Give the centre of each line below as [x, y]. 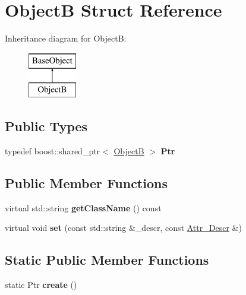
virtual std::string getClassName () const [83, 207]
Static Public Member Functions [107, 260]
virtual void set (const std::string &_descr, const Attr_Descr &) [123, 228]
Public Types [46, 126]
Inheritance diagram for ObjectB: [66, 38]
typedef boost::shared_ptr [53, 151]
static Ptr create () [41, 285]
